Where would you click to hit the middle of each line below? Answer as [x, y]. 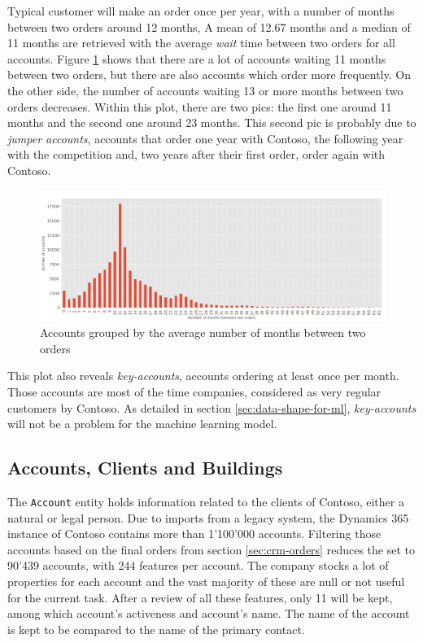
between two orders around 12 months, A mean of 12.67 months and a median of [209, 26]
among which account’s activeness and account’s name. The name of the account [209, 613]
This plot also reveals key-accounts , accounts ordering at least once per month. [203, 376]
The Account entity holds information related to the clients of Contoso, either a [206, 501]
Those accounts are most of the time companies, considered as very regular [194, 391]
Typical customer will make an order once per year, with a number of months [201, 11]
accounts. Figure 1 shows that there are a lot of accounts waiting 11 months [197, 58]
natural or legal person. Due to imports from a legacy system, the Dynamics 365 [208, 517]
